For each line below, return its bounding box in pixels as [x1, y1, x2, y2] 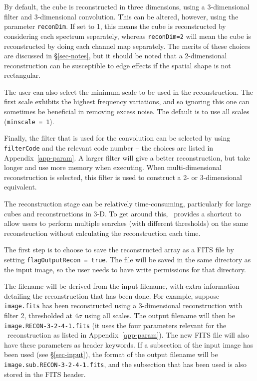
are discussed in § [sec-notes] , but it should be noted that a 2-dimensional [4, 50, 227, 61]
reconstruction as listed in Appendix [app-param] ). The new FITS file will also [7, 330, 250, 340]
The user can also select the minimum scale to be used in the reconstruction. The [4, 86, 254, 97]
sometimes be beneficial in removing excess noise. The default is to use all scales [4, 106, 250, 117]
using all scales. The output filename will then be [84, 310, 236, 320]
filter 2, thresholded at [4, 310, 73, 320]
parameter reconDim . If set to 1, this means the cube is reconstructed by [4, 21, 226, 31]
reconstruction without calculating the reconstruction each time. [4, 227, 201, 238]
